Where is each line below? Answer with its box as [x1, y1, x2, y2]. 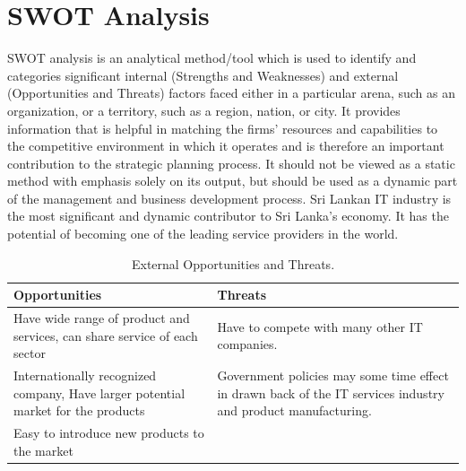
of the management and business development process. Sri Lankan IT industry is [7, 188, 452, 207]
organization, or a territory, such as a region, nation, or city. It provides [7, 100, 401, 119]
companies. [217, 335, 278, 353]
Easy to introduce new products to [13, 423, 204, 442]
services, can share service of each [13, 326, 198, 345]
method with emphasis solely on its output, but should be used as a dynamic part [7, 171, 458, 190]
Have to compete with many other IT [217, 317, 423, 336]
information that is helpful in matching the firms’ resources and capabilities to [7, 118, 438, 137]
